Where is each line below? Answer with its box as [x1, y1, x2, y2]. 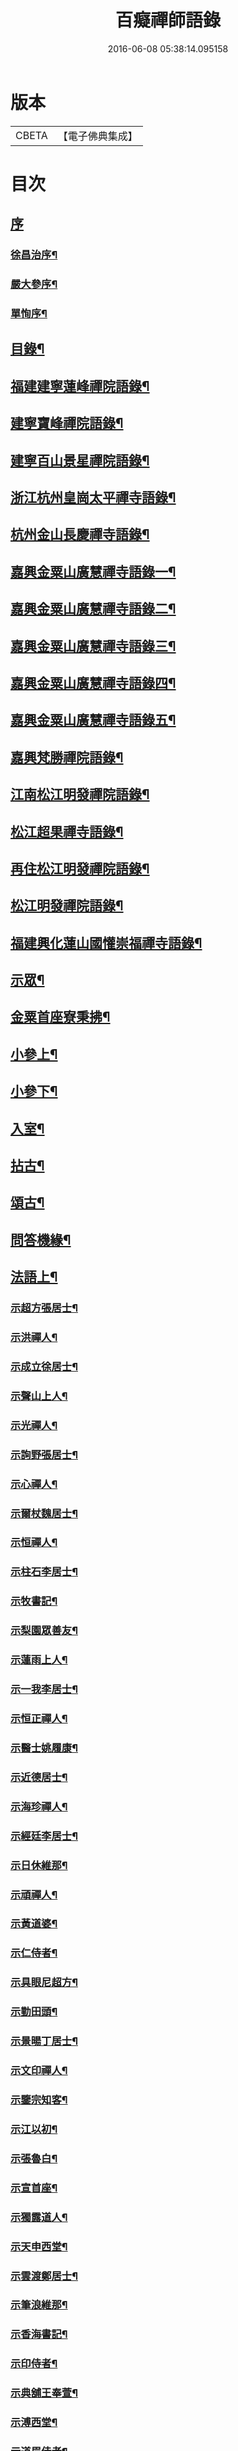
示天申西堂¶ [10, 2239, 68, 2253]
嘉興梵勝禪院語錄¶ [10, 749, 124, 766]
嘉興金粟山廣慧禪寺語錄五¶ [10, 712, 177, 729]
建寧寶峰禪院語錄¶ [10, 415, 124, 432]
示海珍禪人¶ [10, 1799, 68, 1813]
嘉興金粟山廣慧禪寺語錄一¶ [10, 563, 177, 580]
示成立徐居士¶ [10, 1359, 78, 1373]
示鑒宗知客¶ [10, 2093, 68, 2106]
